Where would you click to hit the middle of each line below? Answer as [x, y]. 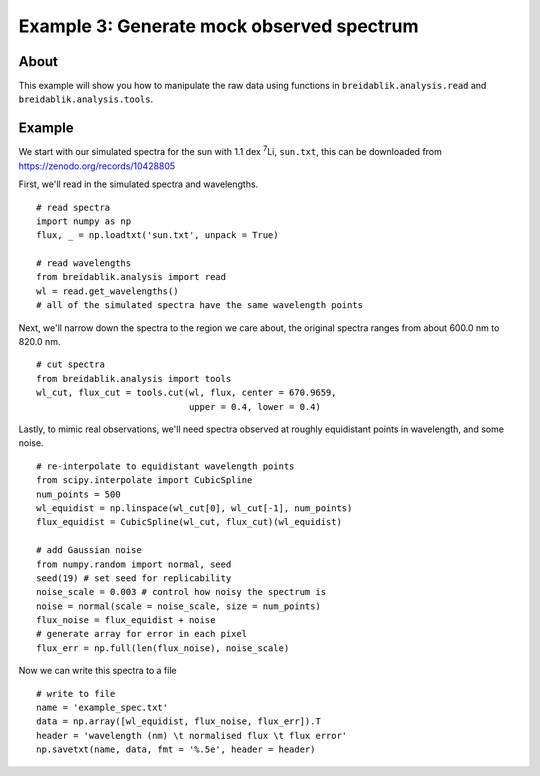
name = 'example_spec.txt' [102, 708]
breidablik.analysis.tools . [86, 99]
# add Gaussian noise [89, 550]
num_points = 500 [78, 494]
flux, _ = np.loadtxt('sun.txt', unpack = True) [157, 235]
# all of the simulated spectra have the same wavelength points [200, 305]
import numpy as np [84, 221]
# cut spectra [70, 364]
